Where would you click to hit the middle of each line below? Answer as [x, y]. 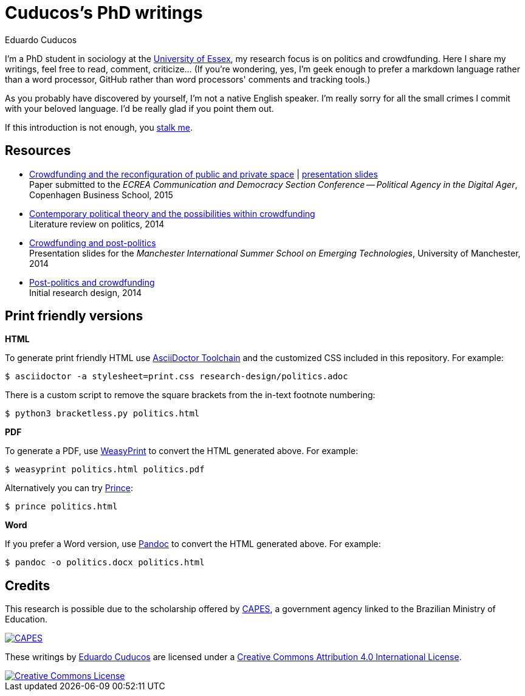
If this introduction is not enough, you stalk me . [99, 127]
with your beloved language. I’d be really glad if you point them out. [139, 108]
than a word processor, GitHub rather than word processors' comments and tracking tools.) [188, 79]
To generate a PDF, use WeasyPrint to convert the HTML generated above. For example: [182, 451]
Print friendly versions [74, 316]
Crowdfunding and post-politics [93, 243]
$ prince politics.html [61, 507]
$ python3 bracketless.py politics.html [102, 414]
